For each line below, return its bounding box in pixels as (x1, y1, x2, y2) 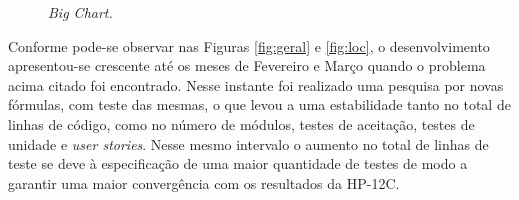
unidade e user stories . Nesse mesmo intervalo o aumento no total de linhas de (8, 133, 489, 154)
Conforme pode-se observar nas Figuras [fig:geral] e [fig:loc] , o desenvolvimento (8, 35, 490, 56)
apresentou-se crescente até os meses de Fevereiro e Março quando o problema (8, 55, 486, 76)
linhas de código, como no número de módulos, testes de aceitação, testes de (8, 113, 475, 134)
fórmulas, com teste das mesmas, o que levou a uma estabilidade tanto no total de (8, 94, 511, 115)
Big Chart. (48, 2, 113, 22)
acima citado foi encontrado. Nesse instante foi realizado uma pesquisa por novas (8, 74, 504, 95)
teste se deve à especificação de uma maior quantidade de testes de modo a (8, 153, 468, 174)
